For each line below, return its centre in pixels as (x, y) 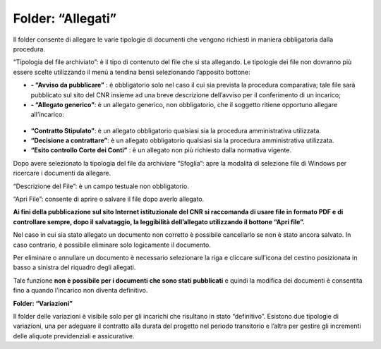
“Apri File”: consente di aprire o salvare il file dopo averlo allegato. (109, 199)
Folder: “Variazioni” (43, 303)
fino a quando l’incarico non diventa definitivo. (80, 290)
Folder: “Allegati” (65, 18)
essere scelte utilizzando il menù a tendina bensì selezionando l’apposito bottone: (132, 72)
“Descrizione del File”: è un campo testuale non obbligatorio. (101, 186)
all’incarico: (48, 115)
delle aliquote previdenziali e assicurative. (74, 336)
